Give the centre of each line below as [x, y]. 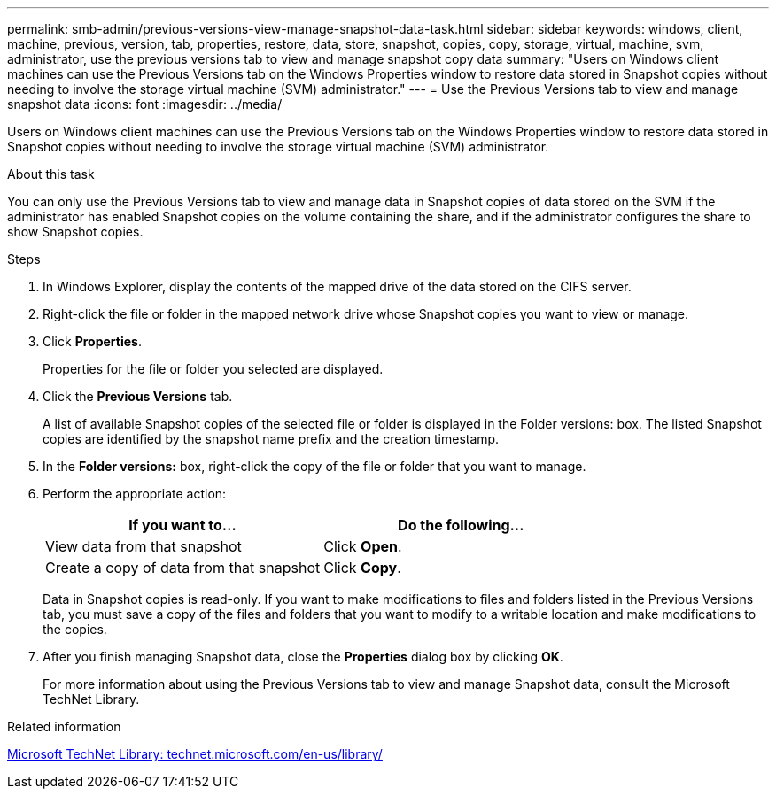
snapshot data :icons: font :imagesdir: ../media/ [145, 104]
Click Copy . [362, 568]
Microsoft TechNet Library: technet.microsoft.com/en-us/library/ [195, 754]
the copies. [75, 629]
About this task [51, 174]
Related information [64, 726]
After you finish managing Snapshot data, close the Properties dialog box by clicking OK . [303, 657]
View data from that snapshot [144, 546]
